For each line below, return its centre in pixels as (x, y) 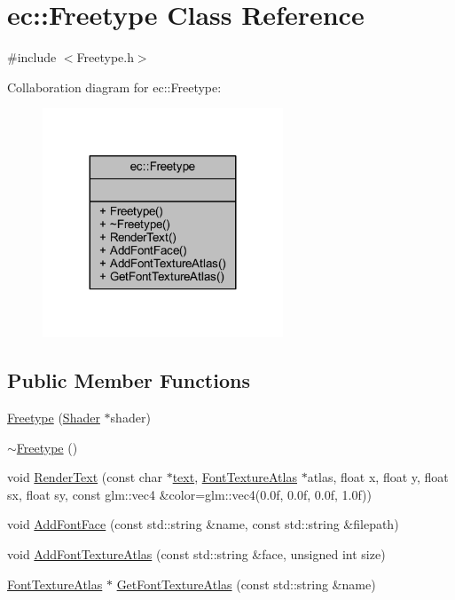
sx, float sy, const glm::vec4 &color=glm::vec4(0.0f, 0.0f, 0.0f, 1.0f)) (189, 494)
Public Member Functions (129, 380)
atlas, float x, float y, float (378, 477)
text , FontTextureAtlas (235, 477)
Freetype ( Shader (54, 417)
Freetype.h (105, 57)
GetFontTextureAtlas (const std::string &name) (246, 584)
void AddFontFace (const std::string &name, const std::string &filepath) (203, 524)
